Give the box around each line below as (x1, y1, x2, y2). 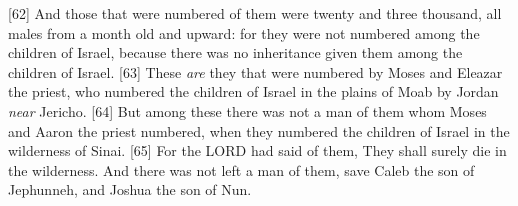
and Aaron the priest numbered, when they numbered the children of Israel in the (8, 120, 510, 141)
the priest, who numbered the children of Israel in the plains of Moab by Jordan (8, 81, 499, 102)
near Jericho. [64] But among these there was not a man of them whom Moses (8, 100, 487, 121)
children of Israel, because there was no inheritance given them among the (8, 42, 463, 63)
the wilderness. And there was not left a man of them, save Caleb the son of (8, 159, 475, 180)
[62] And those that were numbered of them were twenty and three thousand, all (8, 3, 502, 23)
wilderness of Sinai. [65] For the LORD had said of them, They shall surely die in (8, 140, 507, 161)
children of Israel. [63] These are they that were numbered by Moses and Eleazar (8, 61, 503, 82)
